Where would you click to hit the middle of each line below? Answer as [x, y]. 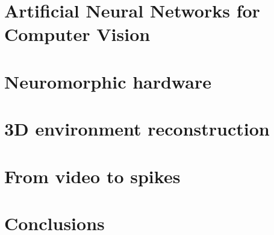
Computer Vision [77, 34]
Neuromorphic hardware [108, 81]
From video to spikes [92, 176]
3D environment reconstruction [137, 129]
